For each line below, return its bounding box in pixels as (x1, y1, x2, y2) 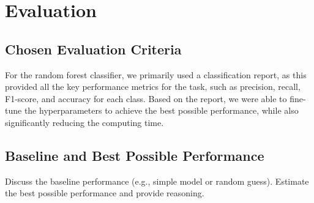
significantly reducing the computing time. (5, 116, 164, 128)
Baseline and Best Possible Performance (5, 146, 264, 164)
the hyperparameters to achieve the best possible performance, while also (24, 104, 299, 117)
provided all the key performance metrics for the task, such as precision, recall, (5, 80, 301, 93)
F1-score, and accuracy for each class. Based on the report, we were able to (5, 92, 287, 105)
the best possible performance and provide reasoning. (5, 186, 204, 199)
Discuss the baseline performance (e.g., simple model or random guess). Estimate (5, 174, 309, 187)
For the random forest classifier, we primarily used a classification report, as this (5, 68, 307, 81)
